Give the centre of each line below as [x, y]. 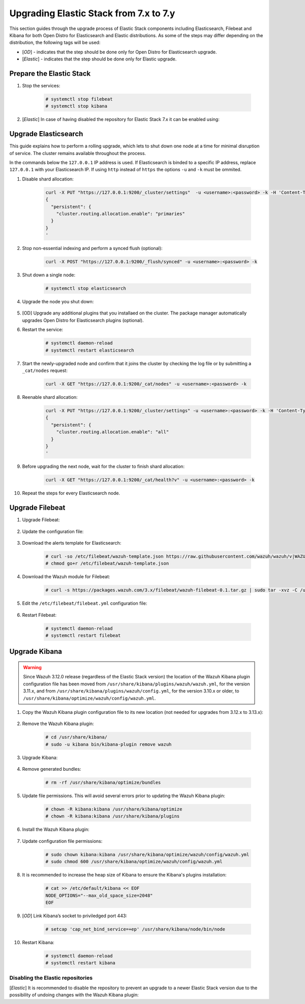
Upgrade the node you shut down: [58, 302]
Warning [32, 668]
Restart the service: [43, 330]
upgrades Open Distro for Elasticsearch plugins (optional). [83, 320]
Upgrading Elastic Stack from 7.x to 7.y [92, 13]
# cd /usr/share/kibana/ [77, 737]
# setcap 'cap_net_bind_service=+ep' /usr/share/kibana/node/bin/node [135, 929]
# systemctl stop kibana [77, 106]
